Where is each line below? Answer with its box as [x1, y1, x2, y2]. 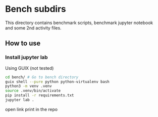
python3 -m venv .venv [5, 84, 52, 89]
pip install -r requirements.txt [5, 93, 74, 98]
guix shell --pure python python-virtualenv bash [5, 79, 110, 84]
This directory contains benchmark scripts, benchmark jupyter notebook [5, 20, 154, 26]
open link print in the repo [5, 106, 58, 112]
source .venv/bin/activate [5, 88, 61, 93]
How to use [5, 39, 41, 48]
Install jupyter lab [5, 54, 48, 61]
